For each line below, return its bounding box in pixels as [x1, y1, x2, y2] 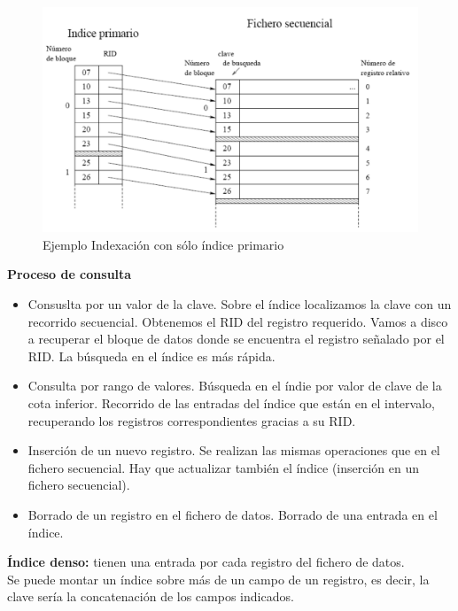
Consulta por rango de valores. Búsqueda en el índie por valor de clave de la [27, 376, 442, 395]
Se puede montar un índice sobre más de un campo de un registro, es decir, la [7, 569, 430, 588]
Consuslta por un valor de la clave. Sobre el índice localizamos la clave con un [27, 295, 452, 313]
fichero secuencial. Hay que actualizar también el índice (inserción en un [27, 458, 420, 476]
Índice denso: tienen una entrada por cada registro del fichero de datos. [7, 553, 405, 571]
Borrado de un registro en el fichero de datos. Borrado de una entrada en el [27, 505, 438, 523]
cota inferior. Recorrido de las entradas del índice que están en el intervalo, [27, 393, 435, 412]
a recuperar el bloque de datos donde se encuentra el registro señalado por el [27, 329, 445, 348]
